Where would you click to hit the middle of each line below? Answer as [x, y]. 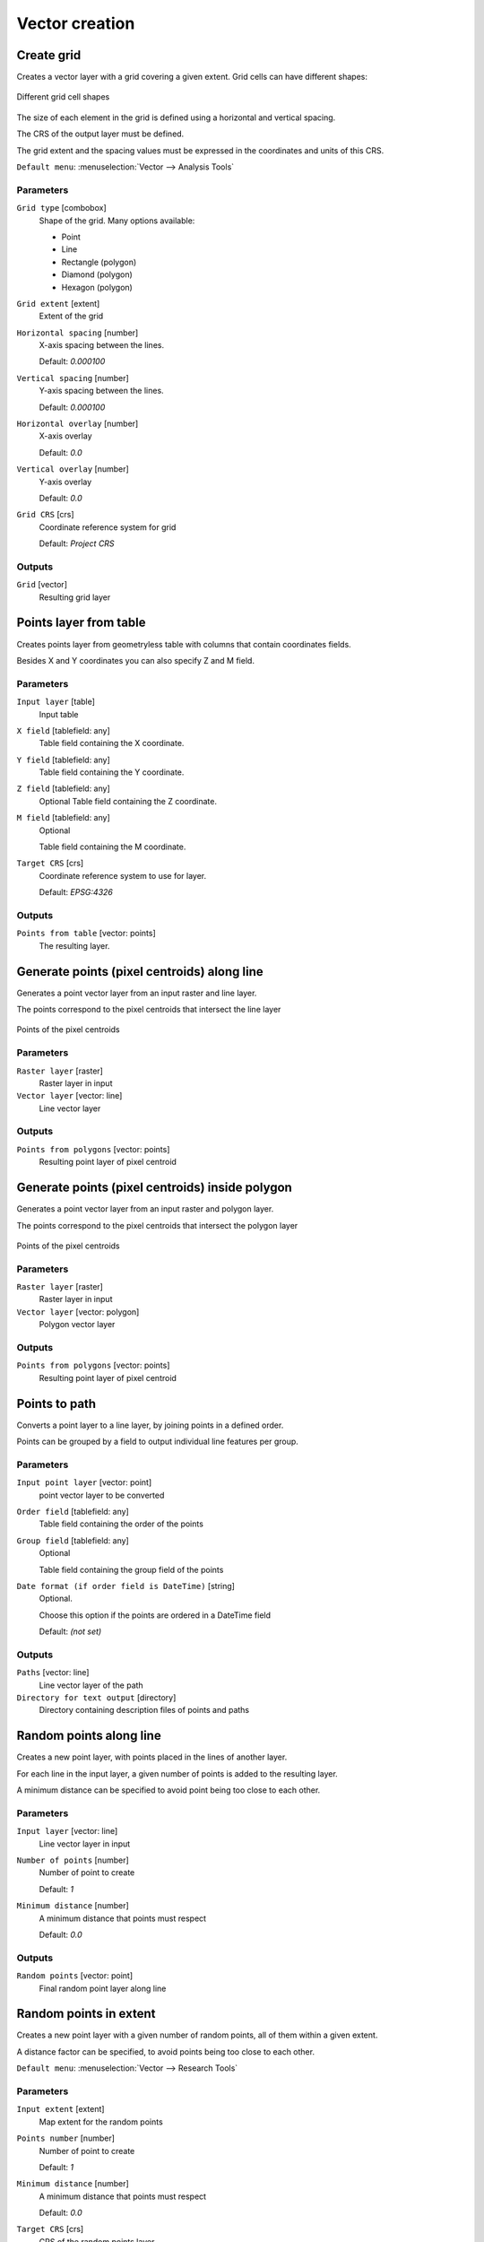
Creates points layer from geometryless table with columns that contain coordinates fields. [184, 644]
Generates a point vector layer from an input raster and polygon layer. [145, 1209]
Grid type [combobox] [61, 208]
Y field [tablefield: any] [64, 760]
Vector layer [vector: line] [69, 1096]
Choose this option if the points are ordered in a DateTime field [155, 1615]
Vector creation [76, 23]
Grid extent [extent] [58, 303]
